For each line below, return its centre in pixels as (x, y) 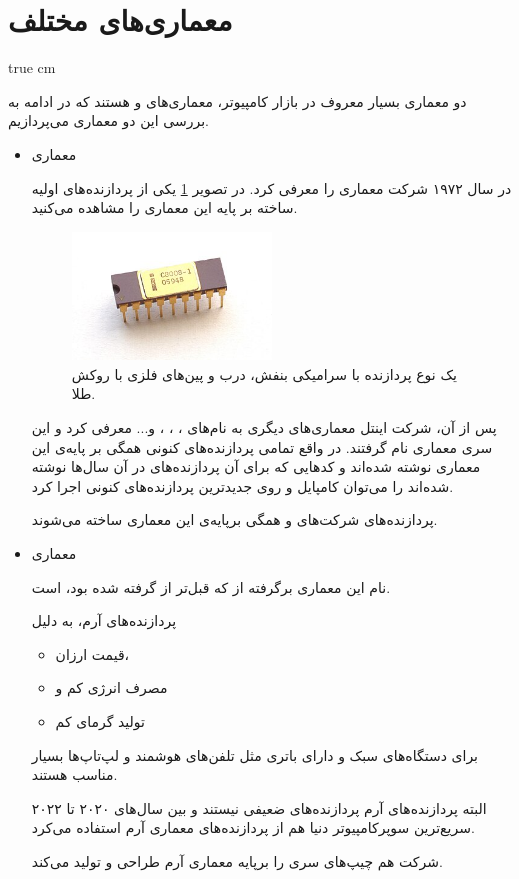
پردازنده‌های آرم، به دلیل (104, 620)
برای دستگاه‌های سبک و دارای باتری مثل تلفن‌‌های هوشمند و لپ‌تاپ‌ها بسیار (255, 754)
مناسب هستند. (74, 774)
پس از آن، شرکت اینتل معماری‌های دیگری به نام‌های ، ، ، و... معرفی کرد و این (264, 427)
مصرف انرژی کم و (111, 687)
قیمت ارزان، (92, 653)
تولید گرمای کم (100, 720)
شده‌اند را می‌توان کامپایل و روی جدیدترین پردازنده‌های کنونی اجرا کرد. (242, 485)
